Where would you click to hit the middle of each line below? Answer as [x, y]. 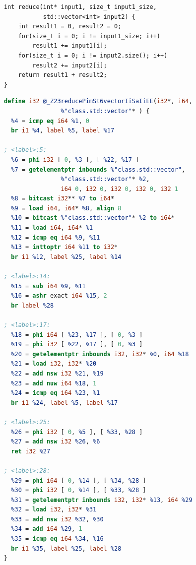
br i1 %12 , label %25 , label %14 [66, 257]
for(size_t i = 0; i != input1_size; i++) [89, 36]
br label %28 [33, 305]
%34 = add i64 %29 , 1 [47, 529]
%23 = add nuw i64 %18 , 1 [54, 383]
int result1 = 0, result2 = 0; [70, 27]
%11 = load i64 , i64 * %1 [52, 228]
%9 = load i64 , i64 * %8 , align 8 [66, 208]
